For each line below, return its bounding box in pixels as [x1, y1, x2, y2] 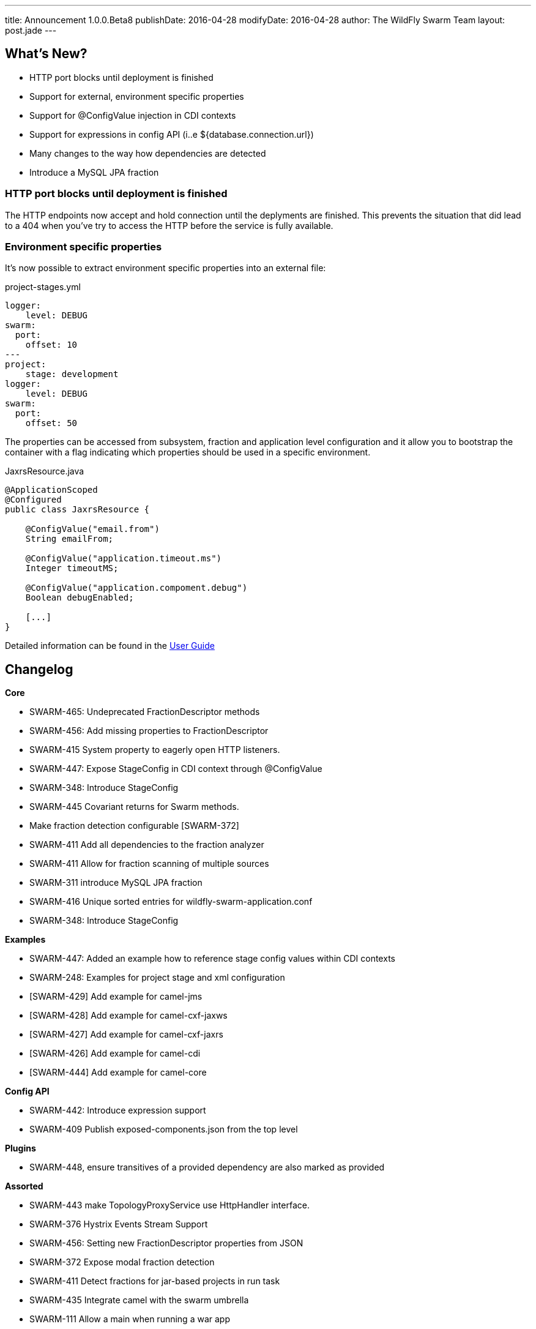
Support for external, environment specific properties [29, 91, 244, 102]
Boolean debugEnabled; [25, 593, 134, 603]
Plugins [5, 1143, 36, 1154]
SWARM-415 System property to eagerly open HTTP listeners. [29, 744, 280, 755]
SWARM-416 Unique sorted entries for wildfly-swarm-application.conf [29, 896, 313, 907]
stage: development [25, 369, 119, 380]
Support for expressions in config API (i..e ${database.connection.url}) [29, 129, 314, 140]
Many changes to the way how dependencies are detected [29, 148, 266, 159]
